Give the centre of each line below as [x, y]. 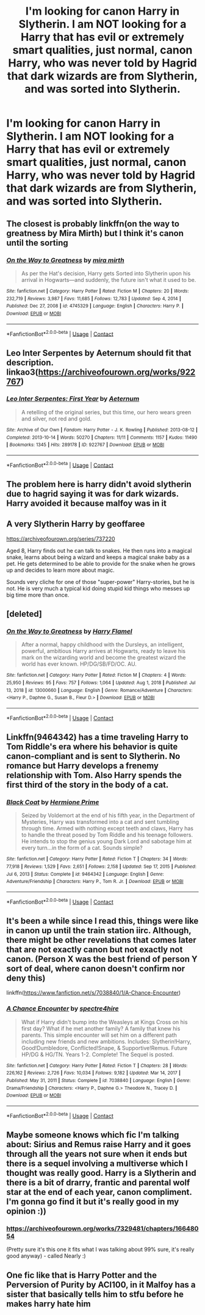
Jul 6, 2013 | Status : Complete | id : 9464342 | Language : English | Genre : [85, 874]
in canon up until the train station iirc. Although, [99, 931]
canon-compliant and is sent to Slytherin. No [93, 756]
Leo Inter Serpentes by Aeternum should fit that [99, 353]
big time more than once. [38, 595]
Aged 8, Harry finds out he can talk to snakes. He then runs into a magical [99, 550]
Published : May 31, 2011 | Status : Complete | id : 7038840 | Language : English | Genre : [99, 1081]
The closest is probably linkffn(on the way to [93, 224]
